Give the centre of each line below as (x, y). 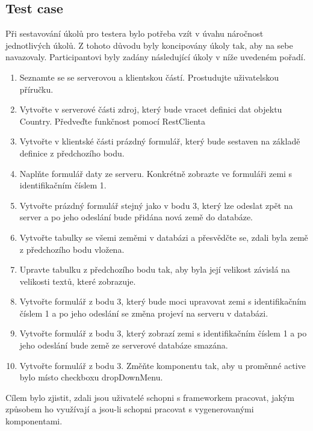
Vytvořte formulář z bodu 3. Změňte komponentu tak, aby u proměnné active (163, 365)
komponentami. (34, 421)
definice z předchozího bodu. (72, 153)
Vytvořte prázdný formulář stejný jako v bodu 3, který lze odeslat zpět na (156, 205)
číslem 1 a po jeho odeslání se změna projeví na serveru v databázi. (144, 313)
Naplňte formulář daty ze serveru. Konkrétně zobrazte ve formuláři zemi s (156, 173)
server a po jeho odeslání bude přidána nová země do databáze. (136, 217)
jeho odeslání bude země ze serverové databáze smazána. (124, 345)
